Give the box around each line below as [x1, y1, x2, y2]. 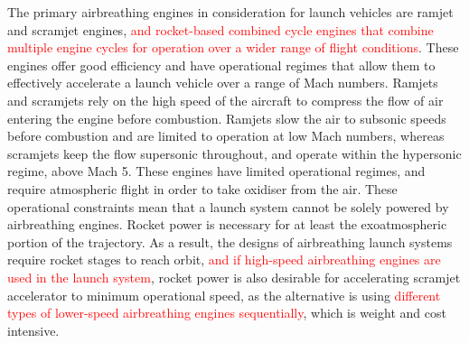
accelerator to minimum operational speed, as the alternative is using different [7, 285, 441, 304]
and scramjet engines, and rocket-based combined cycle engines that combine [7, 20, 434, 39]
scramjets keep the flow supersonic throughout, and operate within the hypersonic [7, 144, 462, 162]
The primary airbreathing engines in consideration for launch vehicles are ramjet [7, 3, 454, 21]
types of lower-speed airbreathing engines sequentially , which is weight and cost [7, 303, 446, 322]
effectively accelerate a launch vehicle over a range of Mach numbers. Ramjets [7, 73, 438, 92]
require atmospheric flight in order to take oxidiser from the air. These [7, 179, 398, 198]
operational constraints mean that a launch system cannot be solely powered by [7, 197, 449, 216]
